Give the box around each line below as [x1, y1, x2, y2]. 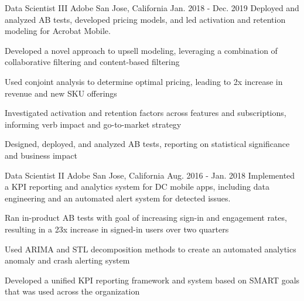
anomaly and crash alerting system [5, 254, 130, 266]
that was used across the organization [5, 285, 140, 297]
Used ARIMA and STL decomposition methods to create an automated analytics [5, 242, 296, 255]
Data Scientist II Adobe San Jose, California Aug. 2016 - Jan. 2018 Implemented [5, 169, 295, 181]
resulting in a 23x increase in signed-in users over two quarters [5, 223, 229, 235]
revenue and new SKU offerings [5, 87, 117, 99]
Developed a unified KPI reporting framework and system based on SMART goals [5, 273, 300, 286]
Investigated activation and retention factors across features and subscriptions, [5, 107, 286, 119]
